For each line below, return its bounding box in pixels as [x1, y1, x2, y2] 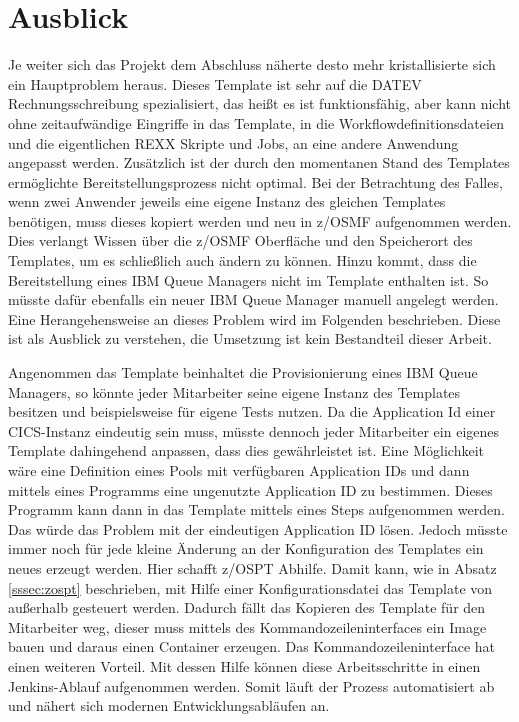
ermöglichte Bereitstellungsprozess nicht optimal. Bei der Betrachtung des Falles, [8, 171, 503, 192]
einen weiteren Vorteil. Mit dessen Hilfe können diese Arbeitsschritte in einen [8, 655, 481, 676]
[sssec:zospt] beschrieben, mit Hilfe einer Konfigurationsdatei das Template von [8, 577, 493, 598]
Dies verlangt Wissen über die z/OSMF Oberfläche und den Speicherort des [8, 230, 473, 251]
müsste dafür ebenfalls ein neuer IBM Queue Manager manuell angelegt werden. [8, 289, 499, 310]
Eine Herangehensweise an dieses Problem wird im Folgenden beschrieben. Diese [8, 308, 501, 329]
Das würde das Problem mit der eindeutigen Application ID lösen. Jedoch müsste [8, 518, 508, 539]
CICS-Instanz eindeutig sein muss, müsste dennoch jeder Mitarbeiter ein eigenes [8, 420, 500, 441]
